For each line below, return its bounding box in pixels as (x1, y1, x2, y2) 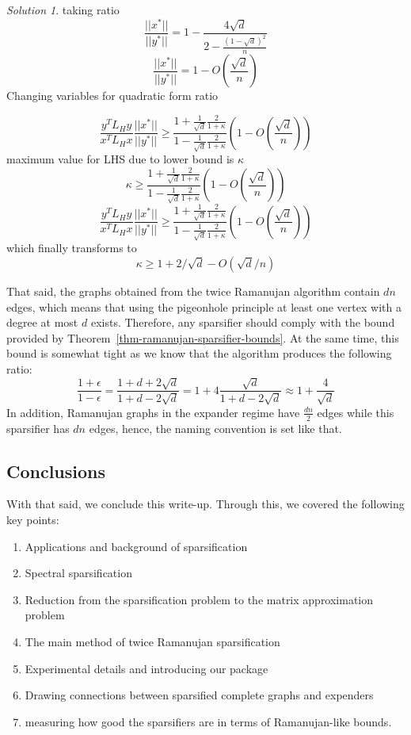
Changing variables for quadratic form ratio (6, 87, 219, 104)
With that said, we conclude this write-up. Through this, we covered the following (6, 496, 405, 512)
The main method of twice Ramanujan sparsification (25, 633, 280, 649)
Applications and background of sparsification (25, 538, 248, 554)
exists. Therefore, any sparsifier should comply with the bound (90, 314, 395, 331)
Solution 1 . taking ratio (6, 2, 120, 17)
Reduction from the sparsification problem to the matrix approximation (25, 591, 374, 607)
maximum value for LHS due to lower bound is (6, 151, 234, 167)
